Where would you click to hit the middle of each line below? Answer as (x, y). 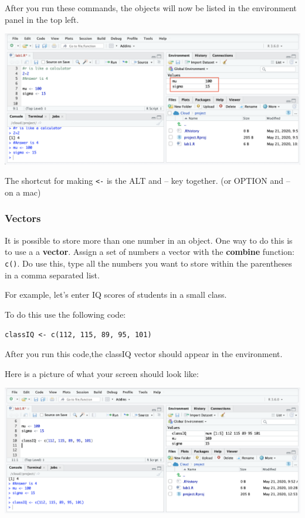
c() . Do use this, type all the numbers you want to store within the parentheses (148, 263)
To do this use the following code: (65, 314)
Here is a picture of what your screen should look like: (102, 373)
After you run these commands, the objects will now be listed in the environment (151, 8)
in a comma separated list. (52, 275)
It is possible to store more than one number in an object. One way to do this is (149, 240)
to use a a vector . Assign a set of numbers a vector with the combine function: (150, 252)
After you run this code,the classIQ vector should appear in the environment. (144, 354)
